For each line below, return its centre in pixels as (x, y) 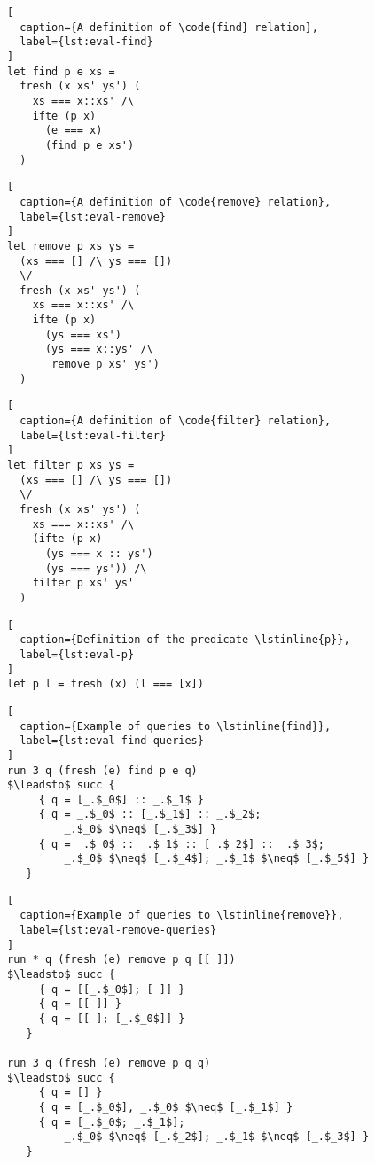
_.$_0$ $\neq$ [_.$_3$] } (141, 830)
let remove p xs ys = (71, 246)
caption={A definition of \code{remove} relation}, (176, 202)
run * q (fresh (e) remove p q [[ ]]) (121, 960)
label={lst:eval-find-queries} (112, 741)
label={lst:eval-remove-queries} (118, 931)
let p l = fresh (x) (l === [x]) (105, 684)
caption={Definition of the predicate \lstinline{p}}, (185, 640)
